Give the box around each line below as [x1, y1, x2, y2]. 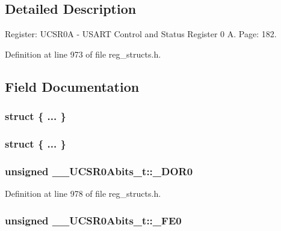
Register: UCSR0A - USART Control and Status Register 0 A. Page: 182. [5, 28, 277, 40]
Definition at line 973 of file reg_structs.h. [5, 47, 161, 60]
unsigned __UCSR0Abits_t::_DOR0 [5, 163, 193, 178]
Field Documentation [5, 77, 140, 95]
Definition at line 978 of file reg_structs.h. [5, 187, 161, 200]
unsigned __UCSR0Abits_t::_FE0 [5, 212, 182, 227]
